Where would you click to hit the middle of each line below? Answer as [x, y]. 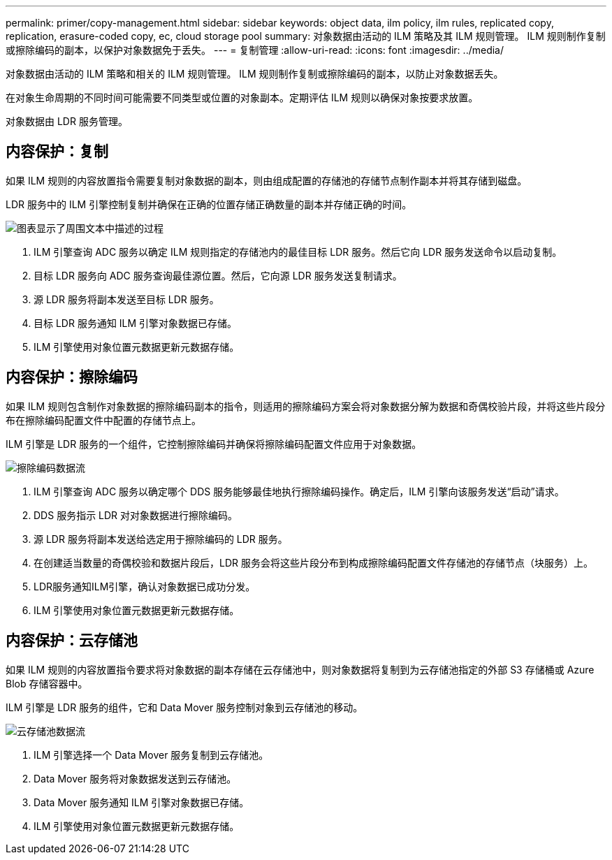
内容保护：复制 [57, 152]
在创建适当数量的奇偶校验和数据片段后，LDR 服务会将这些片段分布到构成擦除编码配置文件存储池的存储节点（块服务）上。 [313, 562]
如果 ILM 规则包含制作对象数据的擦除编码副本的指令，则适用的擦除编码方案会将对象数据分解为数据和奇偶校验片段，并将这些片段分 [306, 406]
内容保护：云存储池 [72, 641]
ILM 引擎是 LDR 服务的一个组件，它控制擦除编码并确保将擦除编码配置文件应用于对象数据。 [214, 444]
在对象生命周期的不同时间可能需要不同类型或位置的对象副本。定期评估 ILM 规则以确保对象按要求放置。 [242, 97]
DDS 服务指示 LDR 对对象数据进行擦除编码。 [136, 515]
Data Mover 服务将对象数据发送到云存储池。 [135, 778]
